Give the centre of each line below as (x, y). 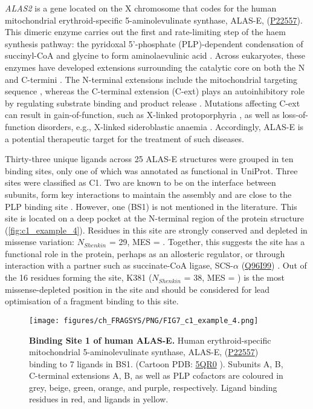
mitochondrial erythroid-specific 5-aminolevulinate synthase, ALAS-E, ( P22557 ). (154, 20)
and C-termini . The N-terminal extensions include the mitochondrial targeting (151, 79)
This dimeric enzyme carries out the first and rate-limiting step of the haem (145, 32)
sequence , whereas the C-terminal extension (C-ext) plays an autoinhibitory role (155, 91)
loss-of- (295, 115)
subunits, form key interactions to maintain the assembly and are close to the (148, 194)
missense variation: (40, 242)
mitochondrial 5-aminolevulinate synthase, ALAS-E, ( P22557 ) (144, 352)
